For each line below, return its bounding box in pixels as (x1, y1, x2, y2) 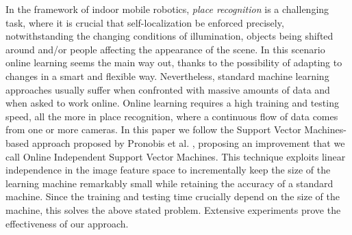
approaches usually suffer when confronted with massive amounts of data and (5, 82, 330, 96)
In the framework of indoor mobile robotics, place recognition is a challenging (5, 2, 329, 16)
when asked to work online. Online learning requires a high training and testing (5, 96, 339, 110)
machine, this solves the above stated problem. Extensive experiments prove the (5, 202, 341, 217)
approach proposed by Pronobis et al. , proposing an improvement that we (32, 135, 345, 150)
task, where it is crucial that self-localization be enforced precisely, (5, 15, 284, 29)
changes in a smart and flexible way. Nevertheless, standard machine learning (5, 68, 329, 83)
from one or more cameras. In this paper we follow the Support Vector (5, 122, 301, 137)
